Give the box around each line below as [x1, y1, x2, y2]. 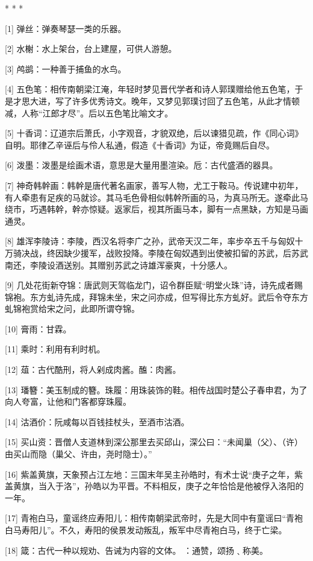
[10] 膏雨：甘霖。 [5, 322, 72, 335]
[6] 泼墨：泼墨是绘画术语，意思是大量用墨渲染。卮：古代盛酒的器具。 [5, 159, 278, 171]
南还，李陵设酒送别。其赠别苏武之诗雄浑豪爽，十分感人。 [5, 258, 232, 271]
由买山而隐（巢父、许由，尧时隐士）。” [5, 448, 152, 460]
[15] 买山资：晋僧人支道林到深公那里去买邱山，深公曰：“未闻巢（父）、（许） [5, 436, 303, 448]
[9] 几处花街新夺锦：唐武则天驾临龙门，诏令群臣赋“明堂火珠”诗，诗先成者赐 [5, 279, 303, 291]
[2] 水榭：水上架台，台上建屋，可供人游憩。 [5, 42, 177, 55]
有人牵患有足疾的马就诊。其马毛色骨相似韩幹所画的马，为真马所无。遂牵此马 [5, 191, 308, 203]
